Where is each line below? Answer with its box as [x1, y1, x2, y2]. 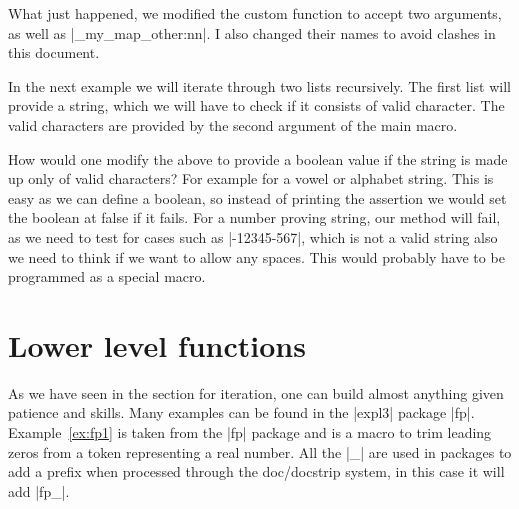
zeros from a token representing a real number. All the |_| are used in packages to [8, 441, 512, 462]
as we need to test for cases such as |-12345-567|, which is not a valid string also [8, 226, 498, 247]
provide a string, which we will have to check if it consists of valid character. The [8, 95, 505, 116]
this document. [8, 42, 100, 63]
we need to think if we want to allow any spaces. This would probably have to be [8, 246, 505, 267]
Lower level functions [8, 324, 306, 365]
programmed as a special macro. [8, 266, 206, 287]
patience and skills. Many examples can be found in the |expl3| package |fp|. [8, 402, 475, 423]
